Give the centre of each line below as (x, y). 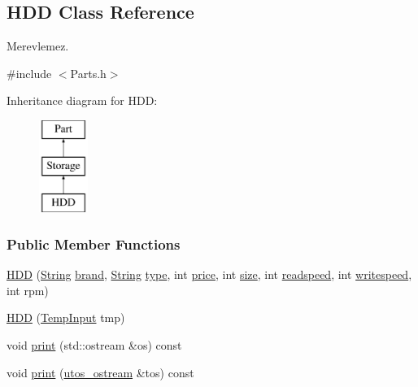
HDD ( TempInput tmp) (66, 317)
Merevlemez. (38, 46)
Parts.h (88, 73)
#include (29, 73)
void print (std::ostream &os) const (94, 344)
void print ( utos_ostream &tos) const (100, 372)
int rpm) (28, 290)
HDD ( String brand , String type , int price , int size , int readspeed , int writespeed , (209, 274)
